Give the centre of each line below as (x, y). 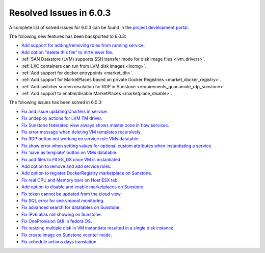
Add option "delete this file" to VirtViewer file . (67, 52)
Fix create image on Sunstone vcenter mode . (67, 235)
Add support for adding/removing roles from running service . (83, 45)
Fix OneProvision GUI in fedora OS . (57, 221)
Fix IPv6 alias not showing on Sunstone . (62, 214)
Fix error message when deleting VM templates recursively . (81, 132)
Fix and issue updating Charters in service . (65, 111)
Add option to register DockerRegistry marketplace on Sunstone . (87, 173)
